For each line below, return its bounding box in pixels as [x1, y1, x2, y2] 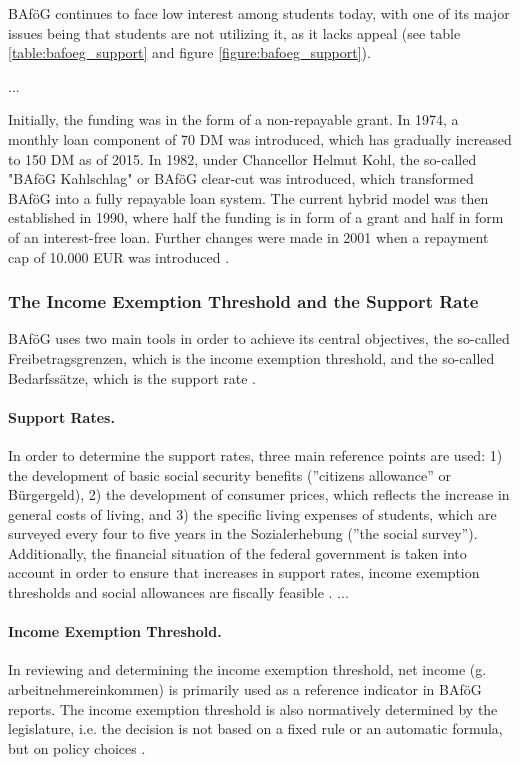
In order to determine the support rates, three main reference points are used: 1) [8, 444, 503, 465]
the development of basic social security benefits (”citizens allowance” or [8, 464, 451, 485]
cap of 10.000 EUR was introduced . [8, 246, 230, 267]
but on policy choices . [8, 737, 146, 758]
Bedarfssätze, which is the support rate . [8, 367, 256, 388]
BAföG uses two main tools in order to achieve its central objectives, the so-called [8, 328, 510, 349]
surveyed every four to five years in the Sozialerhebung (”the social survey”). [8, 523, 478, 544]
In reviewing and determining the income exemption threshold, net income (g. [8, 659, 487, 680]
